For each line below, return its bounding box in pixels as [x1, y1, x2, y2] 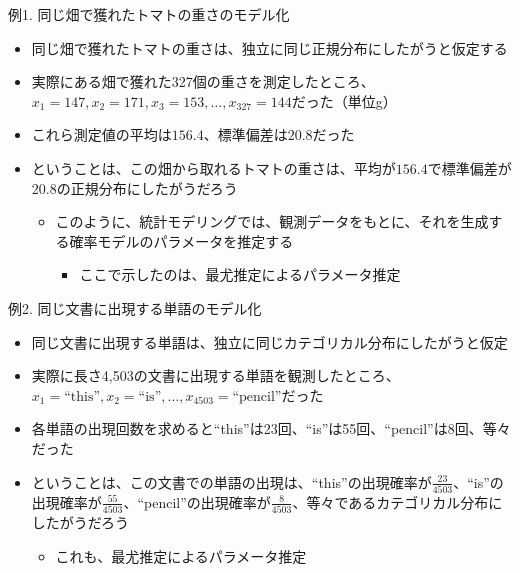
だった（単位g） [291, 90, 397, 111]
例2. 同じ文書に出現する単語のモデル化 [8, 297, 262, 318]
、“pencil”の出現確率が [123, 491, 271, 512]
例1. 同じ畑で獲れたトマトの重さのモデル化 [8, 4, 290, 24]
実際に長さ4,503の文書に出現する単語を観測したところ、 [31, 365, 400, 386]
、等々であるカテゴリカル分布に [292, 491, 503, 512]
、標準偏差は [203, 124, 288, 145]
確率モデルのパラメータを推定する [69, 230, 294, 251]
